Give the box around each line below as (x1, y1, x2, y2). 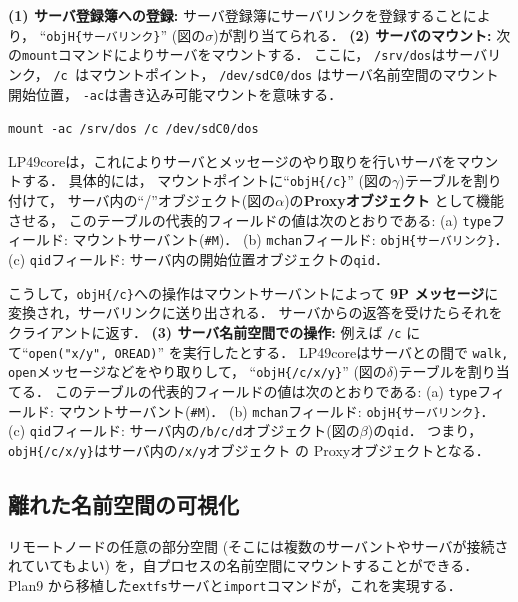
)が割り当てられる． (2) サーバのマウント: (213, 24, 492, 45)
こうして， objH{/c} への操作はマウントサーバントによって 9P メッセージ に (8, 282, 499, 303)
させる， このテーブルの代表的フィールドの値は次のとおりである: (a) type (8, 209, 492, 230)
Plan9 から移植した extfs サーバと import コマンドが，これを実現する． (8, 574, 462, 595)
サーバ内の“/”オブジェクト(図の (67, 190, 276, 211)
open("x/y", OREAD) (28, 346, 158, 361)
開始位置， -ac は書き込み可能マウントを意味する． (8, 83, 343, 104)
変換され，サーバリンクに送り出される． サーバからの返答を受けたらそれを (8, 302, 503, 323)
